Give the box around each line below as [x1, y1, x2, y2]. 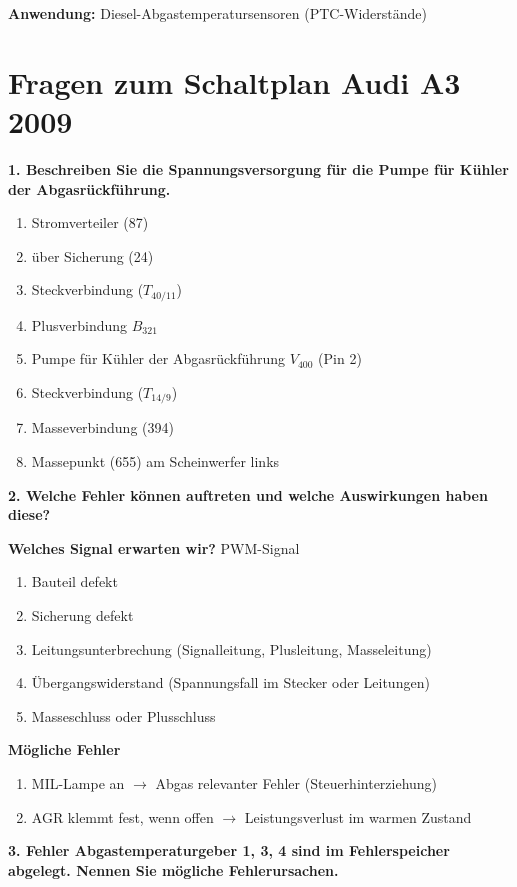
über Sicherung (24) [31, 245, 154, 266]
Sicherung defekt [31, 604, 134, 625]
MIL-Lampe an [31, 772, 125, 793]
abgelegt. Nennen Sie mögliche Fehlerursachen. [8, 859, 339, 880]
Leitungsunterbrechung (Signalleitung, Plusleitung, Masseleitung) [31, 638, 432, 659]
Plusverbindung [31, 314, 128, 335]
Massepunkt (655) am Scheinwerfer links [31, 450, 280, 471]
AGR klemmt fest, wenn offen [31, 806, 214, 827]
